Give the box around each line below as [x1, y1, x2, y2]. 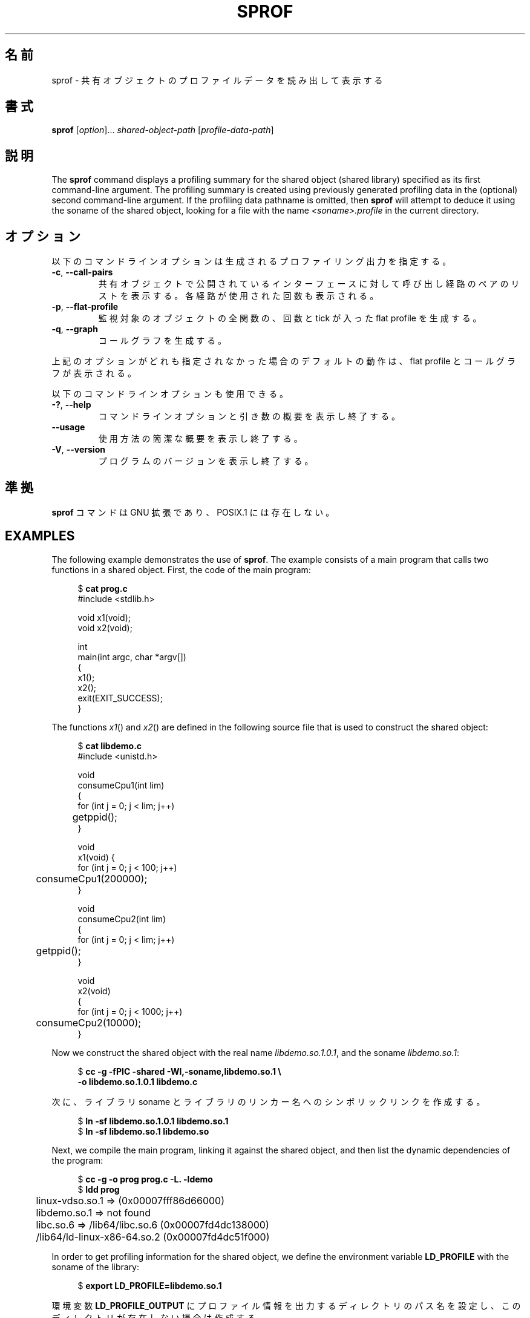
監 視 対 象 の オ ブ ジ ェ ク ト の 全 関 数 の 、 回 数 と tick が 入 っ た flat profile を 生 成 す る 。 [98, 313, 482, 324]
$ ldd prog [77, 1184, 120, 1195]
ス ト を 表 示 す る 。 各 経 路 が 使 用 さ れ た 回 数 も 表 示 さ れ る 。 [98, 290, 379, 301]
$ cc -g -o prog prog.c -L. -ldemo [77, 1173, 213, 1184]
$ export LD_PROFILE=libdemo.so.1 [77, 1280, 222, 1291]
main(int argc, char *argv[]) [77, 651, 186, 662]
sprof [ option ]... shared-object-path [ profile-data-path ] [51, 125, 274, 136]
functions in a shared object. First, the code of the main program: [51, 564, 311, 575]
